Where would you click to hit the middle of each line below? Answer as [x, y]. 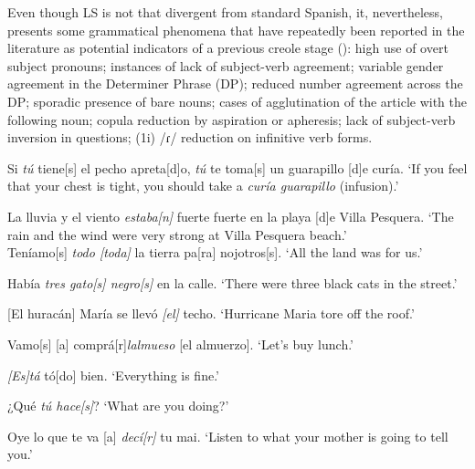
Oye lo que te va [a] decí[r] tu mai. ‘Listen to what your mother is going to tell [228, 436]
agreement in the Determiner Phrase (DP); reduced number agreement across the [235, 83]
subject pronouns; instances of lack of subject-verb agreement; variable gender [226, 65]
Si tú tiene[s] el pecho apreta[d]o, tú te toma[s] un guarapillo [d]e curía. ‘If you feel [237, 167]
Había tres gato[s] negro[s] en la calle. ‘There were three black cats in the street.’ [232, 282]
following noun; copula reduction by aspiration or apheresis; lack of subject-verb [232, 119]
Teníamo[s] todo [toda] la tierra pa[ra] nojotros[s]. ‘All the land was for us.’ [215, 252]
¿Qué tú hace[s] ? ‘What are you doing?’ [118, 406]
